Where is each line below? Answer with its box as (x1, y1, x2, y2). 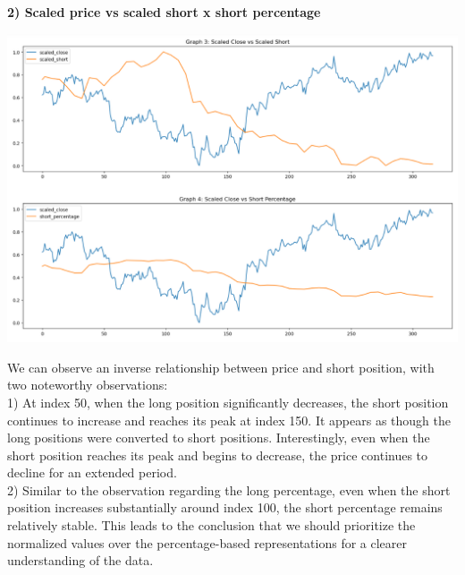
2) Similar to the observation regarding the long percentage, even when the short (7, 480, 451, 499)
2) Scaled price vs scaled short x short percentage (7, 3, 321, 21)
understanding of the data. (7, 551, 154, 570)
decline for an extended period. (7, 463, 177, 482)
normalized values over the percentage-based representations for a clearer (7, 533, 408, 552)
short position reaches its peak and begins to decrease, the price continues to (7, 445, 428, 464)
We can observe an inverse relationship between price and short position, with (7, 357, 435, 376)
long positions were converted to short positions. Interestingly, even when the (7, 428, 430, 447)
